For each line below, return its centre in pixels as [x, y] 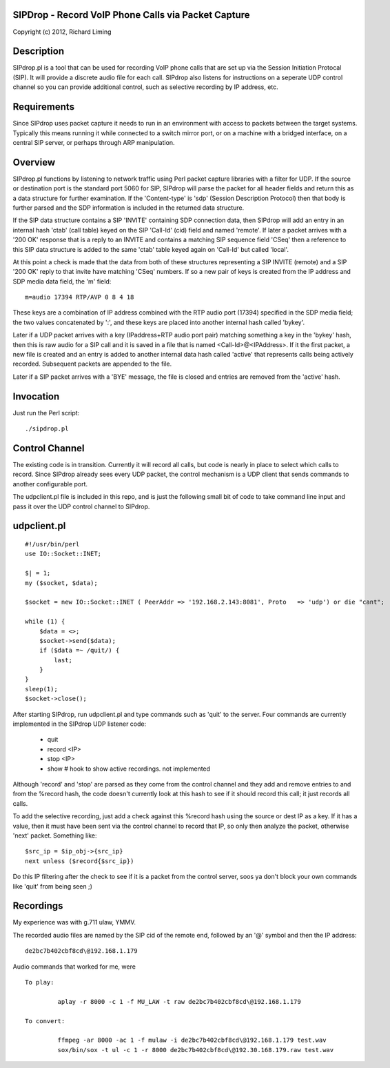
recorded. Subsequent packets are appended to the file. [92, 364]
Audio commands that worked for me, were [74, 967]
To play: [40, 982]
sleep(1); [41, 689]
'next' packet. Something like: [55, 835]
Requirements [44, 107]
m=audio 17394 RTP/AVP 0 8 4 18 [80, 297]
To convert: [45, 1021]
